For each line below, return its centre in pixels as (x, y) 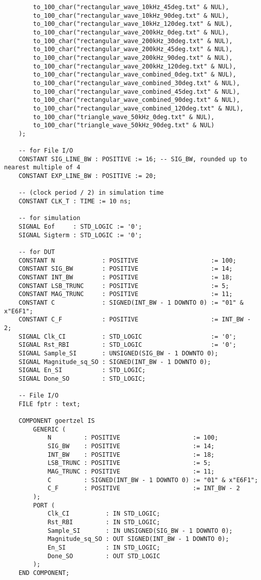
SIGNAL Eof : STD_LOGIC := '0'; (80, 227)
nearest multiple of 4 (42, 168)
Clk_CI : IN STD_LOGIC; (104, 514)
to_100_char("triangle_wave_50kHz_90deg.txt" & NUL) (124, 125)
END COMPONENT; (44, 573)
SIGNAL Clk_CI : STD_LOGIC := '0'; (127, 336)
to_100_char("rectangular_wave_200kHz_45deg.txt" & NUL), (133, 49)
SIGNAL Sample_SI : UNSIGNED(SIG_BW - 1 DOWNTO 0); (118, 353)
